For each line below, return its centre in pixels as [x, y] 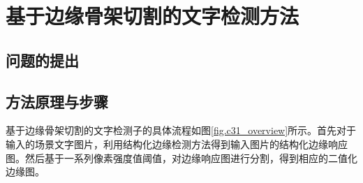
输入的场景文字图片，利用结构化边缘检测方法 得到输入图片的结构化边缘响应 [177, 144]
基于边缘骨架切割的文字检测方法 [153, 16]
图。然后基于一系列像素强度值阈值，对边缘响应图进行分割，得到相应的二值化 [181, 158]
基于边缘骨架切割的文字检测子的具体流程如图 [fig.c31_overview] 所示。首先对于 [181, 130]
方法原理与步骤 [57, 101]
